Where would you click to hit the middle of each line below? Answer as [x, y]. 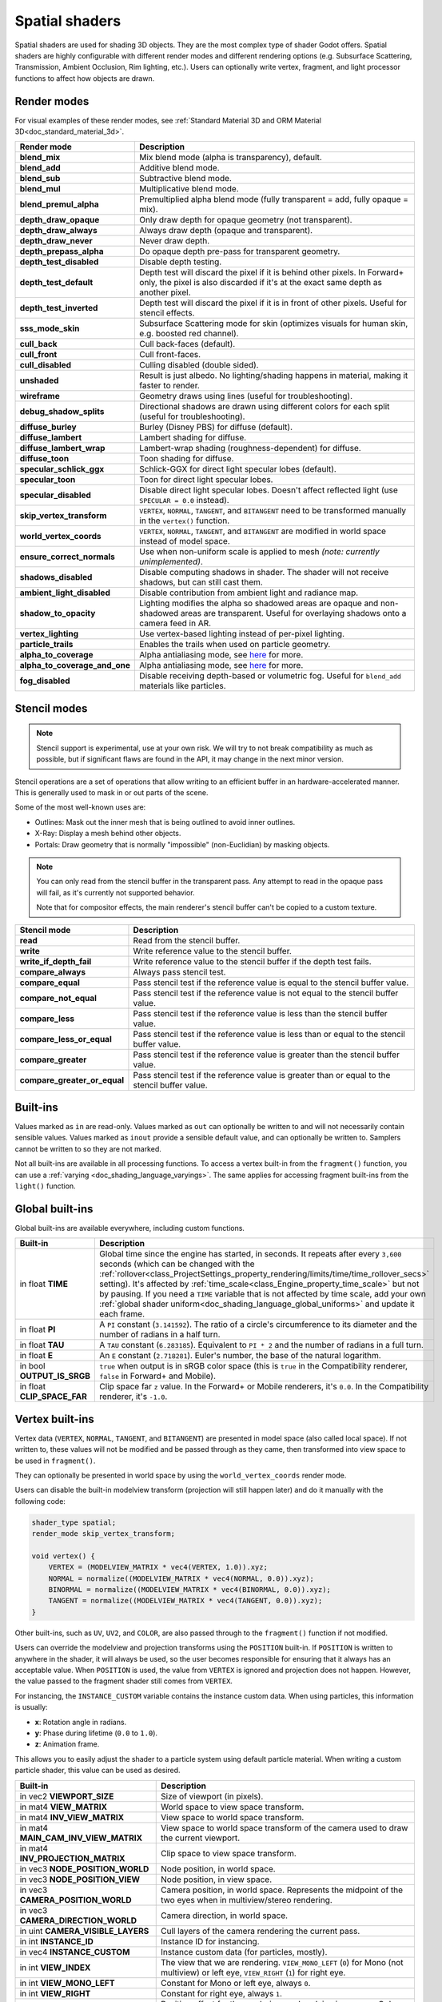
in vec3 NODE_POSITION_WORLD [84, 1868]
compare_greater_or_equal [72, 1079]
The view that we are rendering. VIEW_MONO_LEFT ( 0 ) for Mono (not [282, 1962]
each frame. [122, 1314]
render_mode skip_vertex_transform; [104, 1534]
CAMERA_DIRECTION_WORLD [78, 1920]
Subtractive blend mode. [185, 179]
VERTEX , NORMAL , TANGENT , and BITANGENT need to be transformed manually [273, 511]
